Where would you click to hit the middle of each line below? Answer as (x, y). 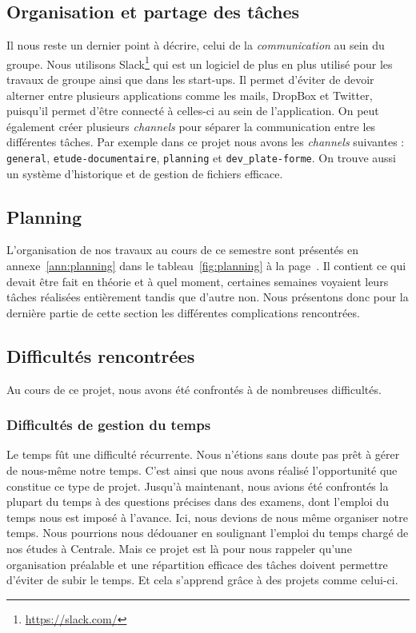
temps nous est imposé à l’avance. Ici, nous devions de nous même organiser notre (207, 517)
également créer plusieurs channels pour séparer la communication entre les (191, 126)
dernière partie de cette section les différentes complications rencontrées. (183, 312)
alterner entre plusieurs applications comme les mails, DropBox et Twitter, (190, 95)
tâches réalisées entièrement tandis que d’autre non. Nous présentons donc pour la (208, 297)
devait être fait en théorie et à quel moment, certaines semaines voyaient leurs (198, 281)
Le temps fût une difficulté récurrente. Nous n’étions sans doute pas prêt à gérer (203, 454)
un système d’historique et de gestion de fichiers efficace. (145, 173)
